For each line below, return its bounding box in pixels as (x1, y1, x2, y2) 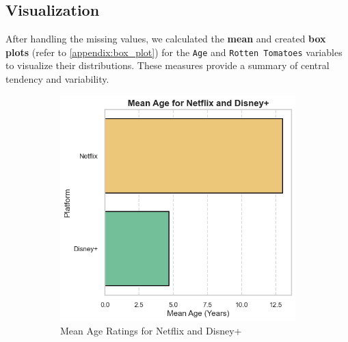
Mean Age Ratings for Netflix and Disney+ (60, 324, 242, 338)
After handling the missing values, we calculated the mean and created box (5, 31, 326, 46)
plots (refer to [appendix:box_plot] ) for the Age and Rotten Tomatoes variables (5, 44, 343, 59)
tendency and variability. (5, 72, 109, 86)
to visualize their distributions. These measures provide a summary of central (5, 58, 330, 73)
